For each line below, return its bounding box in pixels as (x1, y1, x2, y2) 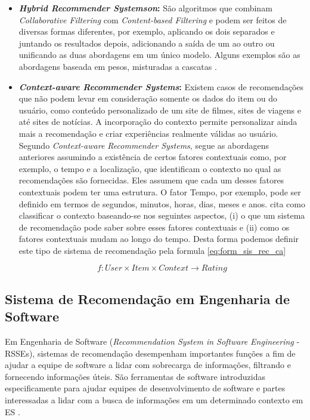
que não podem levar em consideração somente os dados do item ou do (18, 92, 277, 105)
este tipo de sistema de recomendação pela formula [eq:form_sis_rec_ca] (18, 244, 286, 256)
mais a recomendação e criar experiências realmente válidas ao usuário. (18, 127, 278, 139)
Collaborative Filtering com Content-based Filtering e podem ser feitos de (18, 13, 287, 26)
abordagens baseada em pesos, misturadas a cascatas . (18, 60, 217, 72)
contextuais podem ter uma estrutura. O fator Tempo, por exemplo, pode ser (18, 185, 301, 198)
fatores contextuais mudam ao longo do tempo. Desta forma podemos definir (18, 232, 299, 245)
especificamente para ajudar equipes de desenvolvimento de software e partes (5, 382, 286, 394)
